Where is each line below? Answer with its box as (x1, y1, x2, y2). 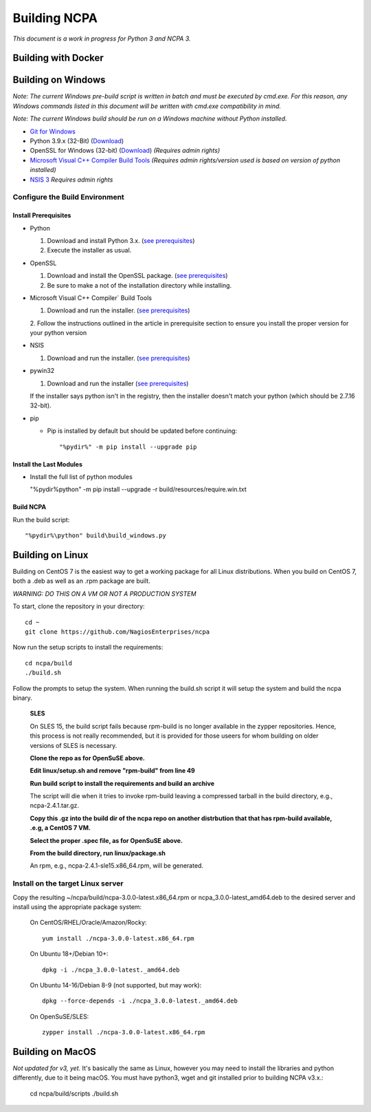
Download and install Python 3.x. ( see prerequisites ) (47, 236, 195, 244)
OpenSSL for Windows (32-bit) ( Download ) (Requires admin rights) (30, 147, 221, 155)
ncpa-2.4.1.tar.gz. (30, 802, 79, 810)
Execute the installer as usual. (47, 246, 132, 255)
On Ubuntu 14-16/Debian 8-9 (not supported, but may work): (30, 981, 202, 989)
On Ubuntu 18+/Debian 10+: (30, 950, 109, 958)
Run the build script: (12, 515, 70, 524)
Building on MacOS (12, 1046, 96, 1058)
